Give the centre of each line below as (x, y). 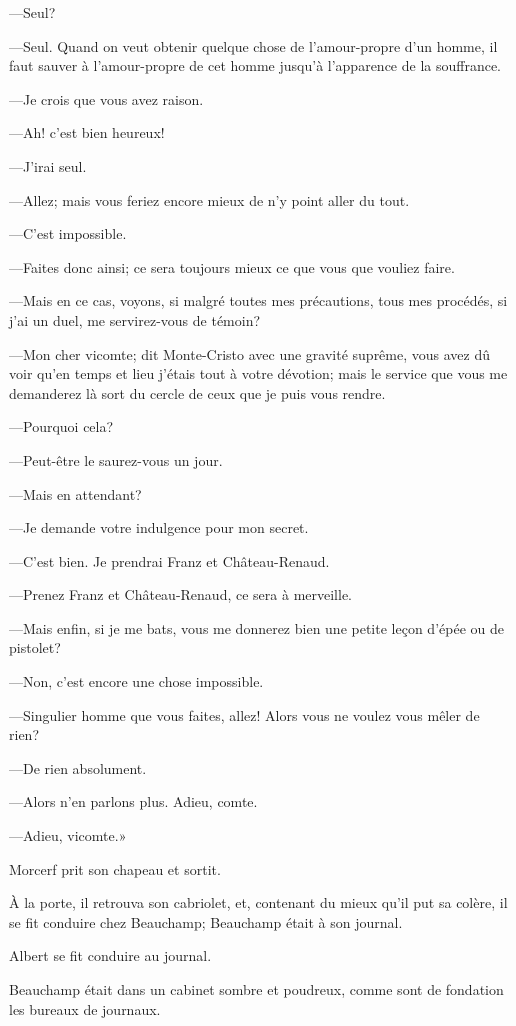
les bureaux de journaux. (85, 1008)
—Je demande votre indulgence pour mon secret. (159, 527)
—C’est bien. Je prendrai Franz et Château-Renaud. (169, 560)
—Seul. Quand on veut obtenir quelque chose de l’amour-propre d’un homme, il (253, 45)
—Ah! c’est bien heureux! (87, 132)
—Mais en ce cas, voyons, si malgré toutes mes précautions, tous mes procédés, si (258, 300)
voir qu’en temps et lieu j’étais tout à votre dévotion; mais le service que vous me (258, 373)
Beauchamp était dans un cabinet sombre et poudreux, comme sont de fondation (256, 989)
